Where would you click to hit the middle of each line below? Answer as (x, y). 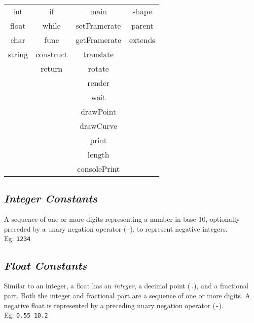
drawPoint (98, 111)
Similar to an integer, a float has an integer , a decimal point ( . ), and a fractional (126, 286)
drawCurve (98, 126)
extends (142, 40)
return (52, 68)
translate (98, 54)
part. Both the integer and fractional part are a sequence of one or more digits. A (127, 295)
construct (52, 54)
